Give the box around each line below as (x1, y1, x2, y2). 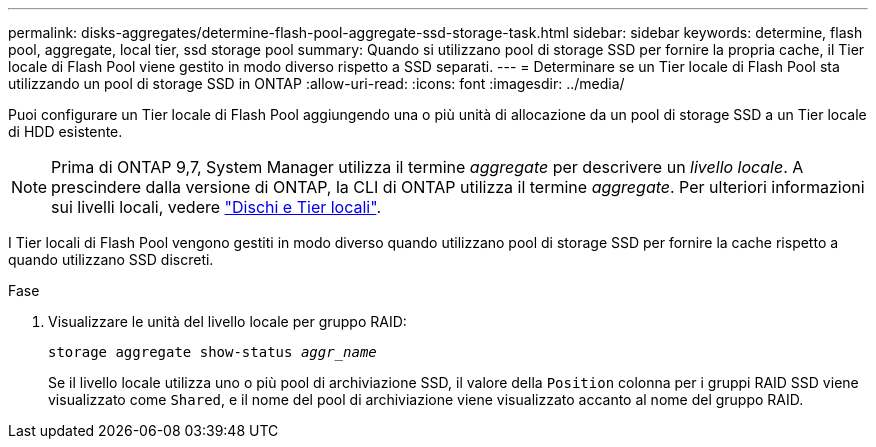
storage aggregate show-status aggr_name (48, 344, 377, 360)
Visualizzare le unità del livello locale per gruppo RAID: (48, 313, 407, 330)
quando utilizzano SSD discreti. (8, 251, 214, 268)
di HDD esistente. (8, 123, 123, 140)
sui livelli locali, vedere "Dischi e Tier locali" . (51, 197, 381, 217)
